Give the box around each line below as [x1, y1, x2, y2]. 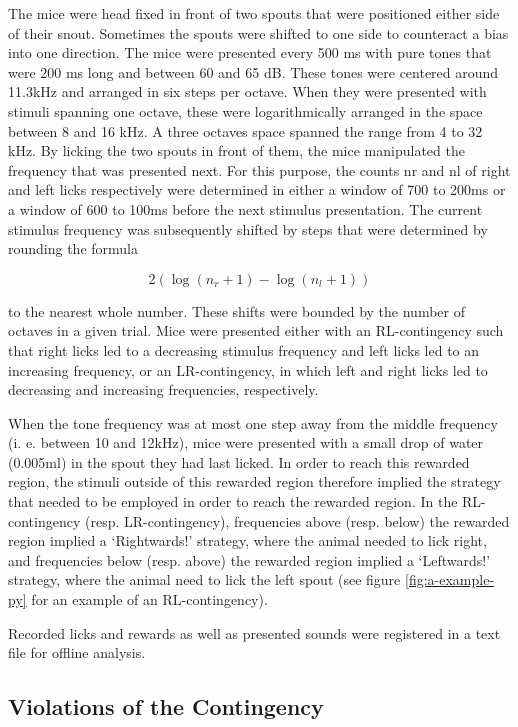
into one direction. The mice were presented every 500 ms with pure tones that [8, 42, 492, 63]
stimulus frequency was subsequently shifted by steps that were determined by [8, 218, 488, 239]
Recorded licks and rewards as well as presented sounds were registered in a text [8, 622, 501, 643]
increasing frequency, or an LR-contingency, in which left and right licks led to [8, 359, 488, 380]
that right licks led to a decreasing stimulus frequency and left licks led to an [8, 339, 480, 360]
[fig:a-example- [404, 569, 495, 590]
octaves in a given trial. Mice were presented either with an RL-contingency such [8, 320, 504, 341]
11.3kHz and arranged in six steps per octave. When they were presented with [8, 81, 487, 102]
